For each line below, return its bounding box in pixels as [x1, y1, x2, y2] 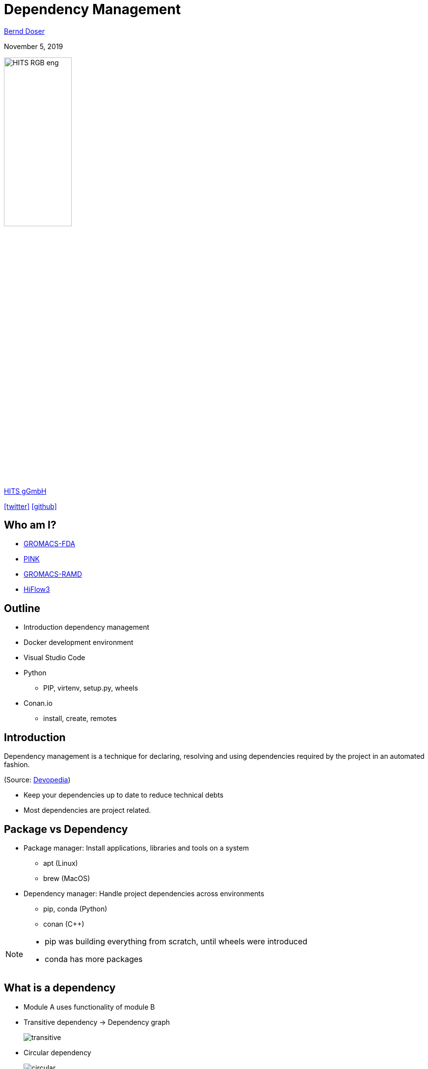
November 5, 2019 [4, 42, 63, 51]
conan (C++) [43, 919, 84, 928]
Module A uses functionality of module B [24, 1002, 155, 1011]
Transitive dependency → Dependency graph [24, 1017, 170, 1026]
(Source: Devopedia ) [4, 775, 71, 784]
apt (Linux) [43, 858, 78, 867]
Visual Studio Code [24, 653, 85, 662]
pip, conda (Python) [43, 904, 107, 913]
